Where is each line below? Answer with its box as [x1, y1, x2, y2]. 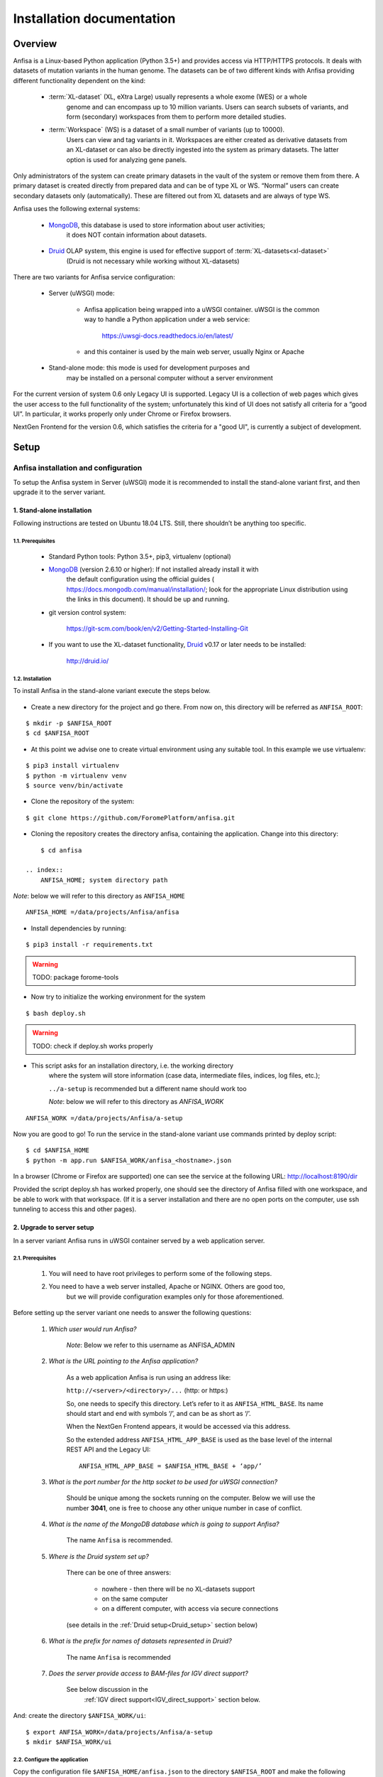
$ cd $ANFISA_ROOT [26, 729, 90, 737]
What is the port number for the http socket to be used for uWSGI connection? [48, 1477, 278, 1486]
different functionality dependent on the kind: [13, 76, 145, 85]
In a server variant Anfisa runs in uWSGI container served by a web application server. [13, 1236, 265, 1245]
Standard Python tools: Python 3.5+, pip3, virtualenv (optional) [48, 552, 232, 561]
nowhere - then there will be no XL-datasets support [101, 1584, 255, 1593]
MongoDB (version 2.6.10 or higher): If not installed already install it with [48, 565, 259, 574]
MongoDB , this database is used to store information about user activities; [48, 220, 265, 229]
